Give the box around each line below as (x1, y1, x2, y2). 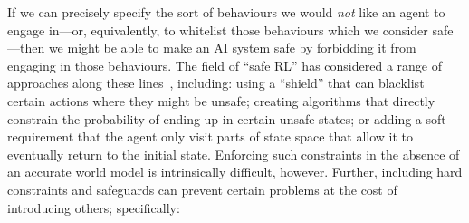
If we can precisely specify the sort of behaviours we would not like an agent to (7, 3, 445, 21)
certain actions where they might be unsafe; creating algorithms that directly (7, 91, 435, 110)
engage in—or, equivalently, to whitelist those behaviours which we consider (7, 20, 428, 39)
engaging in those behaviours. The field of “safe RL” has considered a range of (7, 55, 442, 74)
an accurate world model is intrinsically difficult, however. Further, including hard (7, 162, 463, 181)
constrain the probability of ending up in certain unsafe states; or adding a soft (7, 109, 446, 128)
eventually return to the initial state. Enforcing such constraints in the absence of (7, 144, 460, 163)
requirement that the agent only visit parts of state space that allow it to (7, 127, 414, 146)
